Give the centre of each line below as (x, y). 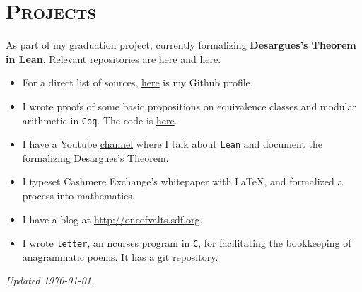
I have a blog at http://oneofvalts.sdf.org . (112, 219)
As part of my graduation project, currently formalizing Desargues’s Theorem (181, 45)
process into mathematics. (78, 195)
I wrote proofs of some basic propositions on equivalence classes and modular (189, 106)
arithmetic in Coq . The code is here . (100, 120)
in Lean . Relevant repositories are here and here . (113, 58)
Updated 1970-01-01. (50, 280)
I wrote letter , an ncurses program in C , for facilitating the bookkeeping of (187, 243)
